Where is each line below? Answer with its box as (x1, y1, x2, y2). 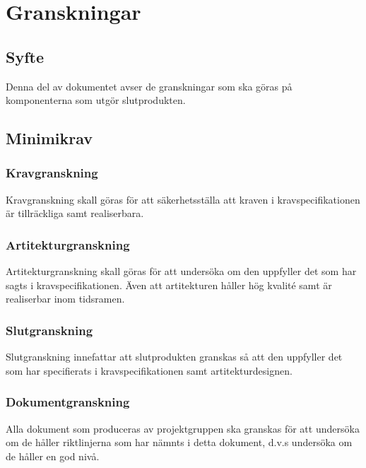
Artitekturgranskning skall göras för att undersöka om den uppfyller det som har (6, 264, 357, 279)
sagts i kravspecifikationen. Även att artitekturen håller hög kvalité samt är (6, 277, 332, 292)
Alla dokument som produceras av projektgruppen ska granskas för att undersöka (6, 421, 360, 435)
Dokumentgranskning (6, 393, 130, 411)
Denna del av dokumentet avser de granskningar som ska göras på (6, 78, 293, 93)
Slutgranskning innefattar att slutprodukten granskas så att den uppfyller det (6, 349, 343, 364)
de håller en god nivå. (6, 448, 100, 463)
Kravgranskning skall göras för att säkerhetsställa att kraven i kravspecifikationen (6, 192, 360, 206)
